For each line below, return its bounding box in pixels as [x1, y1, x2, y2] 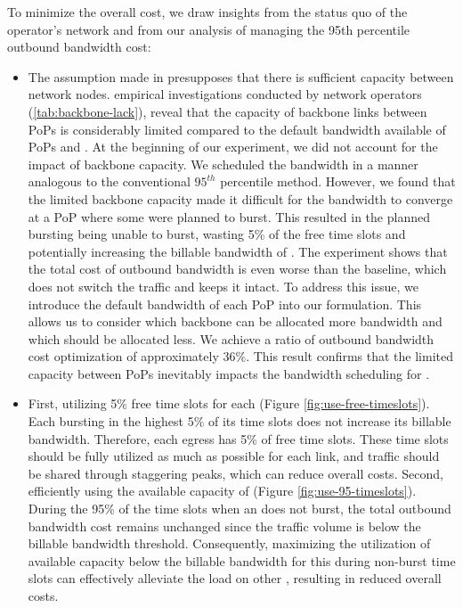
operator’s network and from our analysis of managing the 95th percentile [7, 20, 410, 38]
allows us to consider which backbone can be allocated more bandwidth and [28, 312, 443, 331]
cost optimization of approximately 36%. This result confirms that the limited [28, 347, 453, 366]
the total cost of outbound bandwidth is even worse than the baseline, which [28, 259, 447, 278]
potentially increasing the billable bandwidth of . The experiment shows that [28, 242, 448, 260]
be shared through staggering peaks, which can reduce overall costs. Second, [28, 464, 443, 482]
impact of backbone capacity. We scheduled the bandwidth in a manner [28, 154, 418, 173]
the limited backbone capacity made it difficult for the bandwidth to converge [28, 189, 453, 208]
